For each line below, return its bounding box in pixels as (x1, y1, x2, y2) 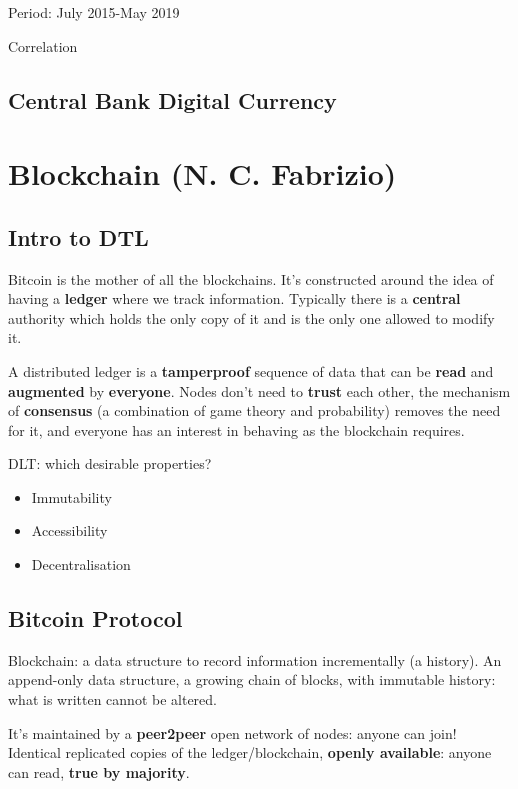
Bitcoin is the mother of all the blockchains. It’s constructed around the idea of (8, 268, 494, 289)
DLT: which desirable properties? (8, 453, 212, 474)
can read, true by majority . (8, 761, 190, 782)
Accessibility (31, 520, 108, 541)
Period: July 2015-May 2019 (8, 2, 180, 22)
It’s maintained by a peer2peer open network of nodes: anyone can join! (8, 722, 457, 743)
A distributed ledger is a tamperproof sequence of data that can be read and (8, 360, 494, 381)
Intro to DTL (8, 221, 149, 252)
